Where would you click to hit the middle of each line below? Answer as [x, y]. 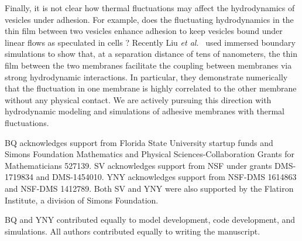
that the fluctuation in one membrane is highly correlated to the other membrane [151, 88]
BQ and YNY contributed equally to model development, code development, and [150, 220]
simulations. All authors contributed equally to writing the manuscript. [133, 231]
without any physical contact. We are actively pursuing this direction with [138, 99]
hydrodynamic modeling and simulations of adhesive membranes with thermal [145, 111]
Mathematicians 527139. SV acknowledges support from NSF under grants [138, 165]
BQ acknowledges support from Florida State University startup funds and [139, 142]
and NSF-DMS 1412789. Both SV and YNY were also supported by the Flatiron [149, 188]
